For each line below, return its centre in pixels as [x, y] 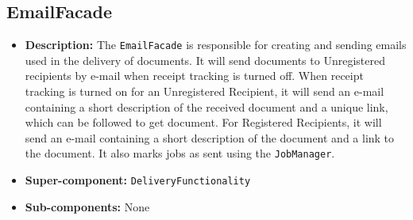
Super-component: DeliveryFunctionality [138, 180]
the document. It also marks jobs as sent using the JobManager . [180, 153]
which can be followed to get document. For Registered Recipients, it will [203, 122]
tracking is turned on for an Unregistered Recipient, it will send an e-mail [205, 91]
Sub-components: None [87, 206]
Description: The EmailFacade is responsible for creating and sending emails [216, 45]
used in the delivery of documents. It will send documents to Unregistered [205, 60]
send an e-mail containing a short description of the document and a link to [210, 137]
